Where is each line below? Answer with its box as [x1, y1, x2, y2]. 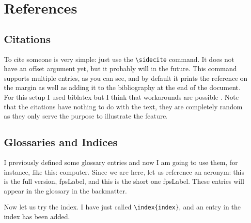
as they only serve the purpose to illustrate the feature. [4, 111, 168, 121]
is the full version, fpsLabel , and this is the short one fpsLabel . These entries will [4, 176, 244, 186]
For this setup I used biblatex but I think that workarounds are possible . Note [4, 92, 239, 102]
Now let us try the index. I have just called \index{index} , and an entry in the [4, 202, 241, 212]
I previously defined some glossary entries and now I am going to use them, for [4, 157, 238, 167]
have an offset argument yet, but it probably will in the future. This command [4, 63, 237, 74]
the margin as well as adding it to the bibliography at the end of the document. [4, 82, 240, 92]
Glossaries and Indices [4, 134, 118, 149]
